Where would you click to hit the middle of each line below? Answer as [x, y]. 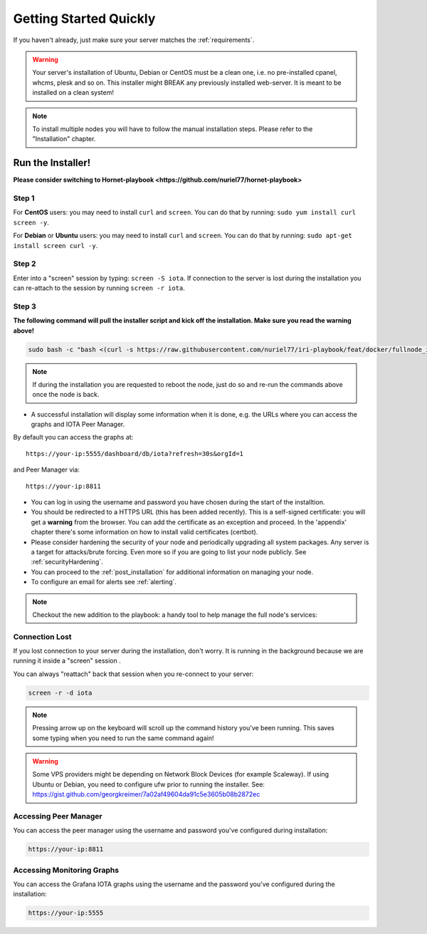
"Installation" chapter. [64, 139]
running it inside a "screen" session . [67, 661]
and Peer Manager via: [46, 469]
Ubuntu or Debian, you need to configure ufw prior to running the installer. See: [148, 784]
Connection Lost [42, 636]
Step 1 [24, 198]
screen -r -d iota [60, 692]
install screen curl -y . [56, 245]
